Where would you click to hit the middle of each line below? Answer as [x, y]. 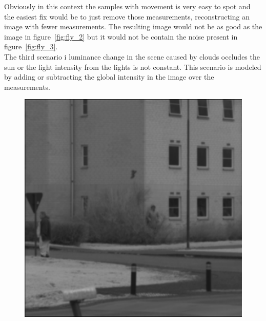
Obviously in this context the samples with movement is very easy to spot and [127, 6]
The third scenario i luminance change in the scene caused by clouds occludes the [132, 56]
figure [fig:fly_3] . [31, 46]
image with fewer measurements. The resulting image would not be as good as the [133, 26]
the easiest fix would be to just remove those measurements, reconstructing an [127, 16]
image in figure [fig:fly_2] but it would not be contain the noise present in [121, 36]
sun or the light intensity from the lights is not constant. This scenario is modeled [133, 67]
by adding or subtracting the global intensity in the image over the [109, 77]
